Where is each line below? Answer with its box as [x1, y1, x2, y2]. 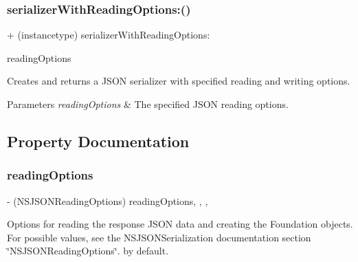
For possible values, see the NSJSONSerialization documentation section [7, 230, 311, 244]
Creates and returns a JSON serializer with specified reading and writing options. [7, 74, 350, 88]
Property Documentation [7, 130, 190, 151]
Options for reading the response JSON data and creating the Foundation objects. [7, 217, 353, 231]
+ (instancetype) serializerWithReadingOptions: [7, 28, 210, 42]
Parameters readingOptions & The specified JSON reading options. [7, 97, 289, 111]
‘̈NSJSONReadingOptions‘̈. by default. [7, 243, 169, 258]
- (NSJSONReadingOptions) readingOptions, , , [7, 193, 208, 208]
